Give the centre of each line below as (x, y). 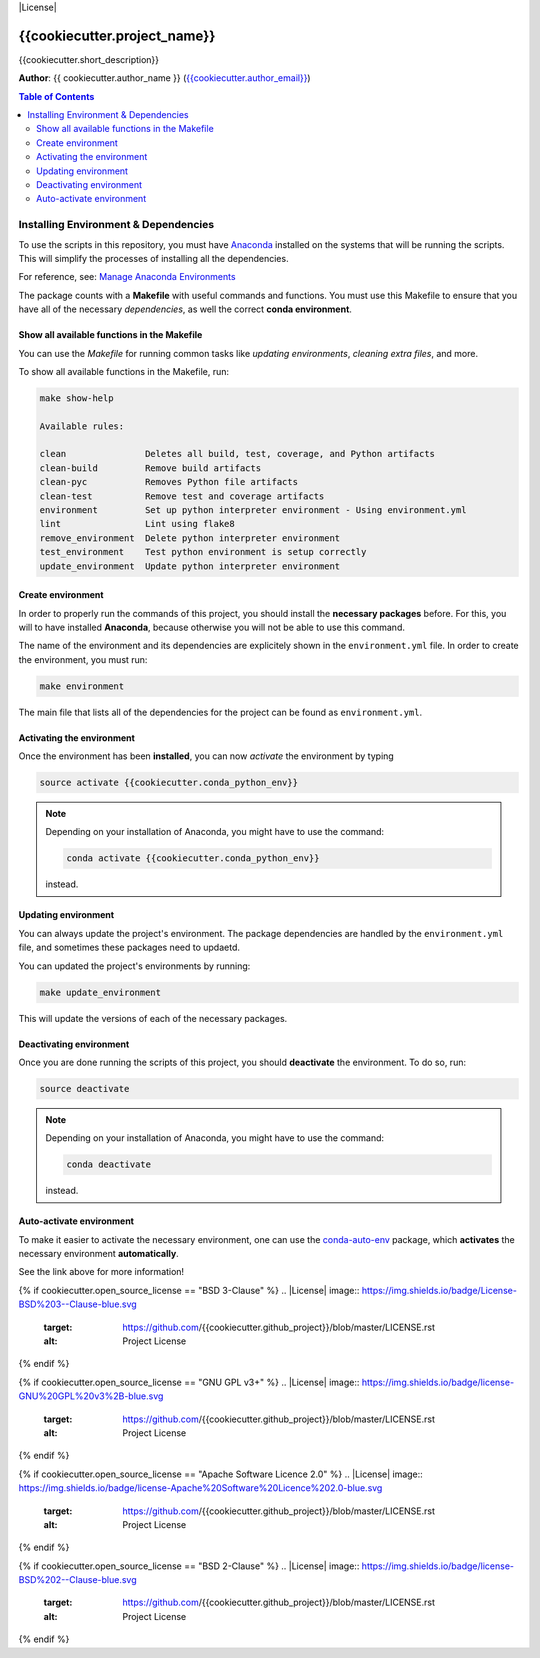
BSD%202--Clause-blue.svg (77, 1580)
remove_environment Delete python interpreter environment (190, 538)
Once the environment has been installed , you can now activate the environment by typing (206, 756)
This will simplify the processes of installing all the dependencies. (153, 258)
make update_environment (100, 992)
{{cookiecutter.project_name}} (117, 35)
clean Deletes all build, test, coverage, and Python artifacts (237, 454)
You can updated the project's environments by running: (134, 966)
